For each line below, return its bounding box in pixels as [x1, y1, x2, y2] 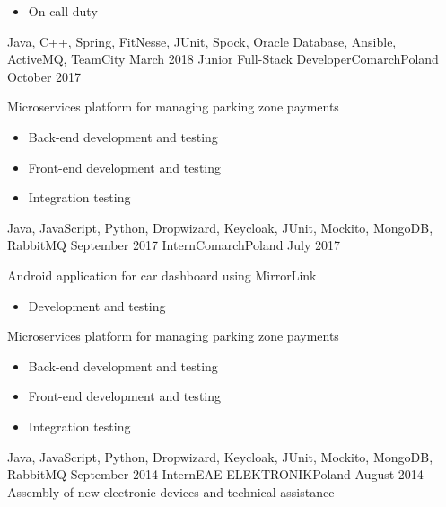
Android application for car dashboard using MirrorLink [7, 265, 317, 284]
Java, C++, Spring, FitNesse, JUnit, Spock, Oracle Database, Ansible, [7, 31, 397, 50]
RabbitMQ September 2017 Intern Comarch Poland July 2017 [7, 236, 341, 254]
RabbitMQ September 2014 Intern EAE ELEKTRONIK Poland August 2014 [7, 465, 424, 484]
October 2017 [7, 67, 82, 85]
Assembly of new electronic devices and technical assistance [7, 482, 335, 501]
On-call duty [28, 2, 98, 20]
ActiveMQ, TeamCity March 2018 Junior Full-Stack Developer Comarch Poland [7, 49, 439, 68]
